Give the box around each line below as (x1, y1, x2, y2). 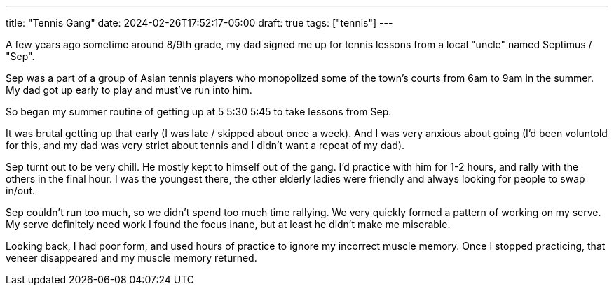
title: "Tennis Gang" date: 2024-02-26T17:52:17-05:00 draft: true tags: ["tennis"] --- (6, 17, 393, 29)
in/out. (6, 185, 35, 197)
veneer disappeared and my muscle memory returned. (6, 252, 257, 264)
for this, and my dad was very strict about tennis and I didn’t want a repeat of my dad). (6, 139, 405, 151)
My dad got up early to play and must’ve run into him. (6, 84, 252, 96)
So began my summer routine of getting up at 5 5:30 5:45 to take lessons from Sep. (6, 106, 392, 118)
